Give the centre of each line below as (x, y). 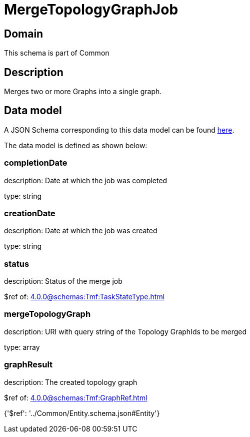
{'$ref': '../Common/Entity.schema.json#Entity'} (82, 413)
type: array (22, 347)
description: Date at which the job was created (81, 231)
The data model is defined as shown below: (76, 145)
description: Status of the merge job (63, 281)
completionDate (36, 163)
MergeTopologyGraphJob (91, 10)
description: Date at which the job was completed (86, 180)
